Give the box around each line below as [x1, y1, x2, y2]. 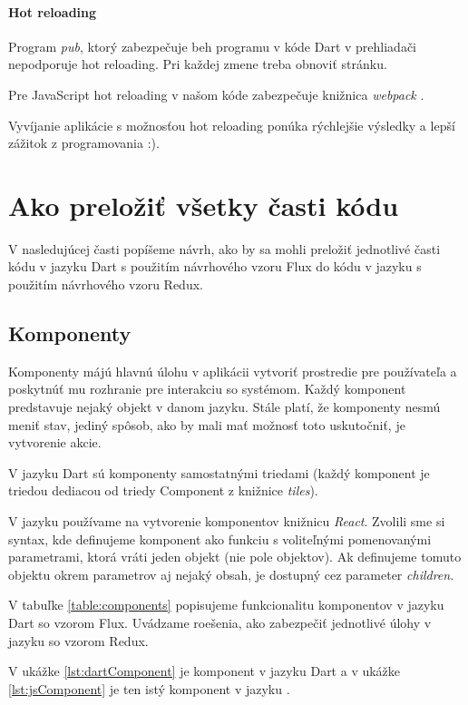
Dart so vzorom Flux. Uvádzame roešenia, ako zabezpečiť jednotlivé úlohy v [8, 613, 432, 632]
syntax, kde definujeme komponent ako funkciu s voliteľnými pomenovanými [8, 529, 432, 548]
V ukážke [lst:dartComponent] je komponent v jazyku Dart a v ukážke [8, 661, 401, 681]
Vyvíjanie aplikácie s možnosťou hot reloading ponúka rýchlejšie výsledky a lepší [8, 115, 455, 134]
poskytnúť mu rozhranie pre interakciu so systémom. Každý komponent [8, 379, 406, 398]
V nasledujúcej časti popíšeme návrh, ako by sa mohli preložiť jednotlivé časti [8, 239, 441, 258]
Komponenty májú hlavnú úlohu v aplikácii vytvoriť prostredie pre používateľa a [8, 361, 457, 380]
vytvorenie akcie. [8, 433, 102, 452]
